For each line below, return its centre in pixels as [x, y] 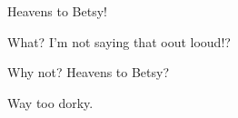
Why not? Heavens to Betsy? [89, 72]
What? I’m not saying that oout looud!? [119, 41]
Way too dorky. [50, 102]
